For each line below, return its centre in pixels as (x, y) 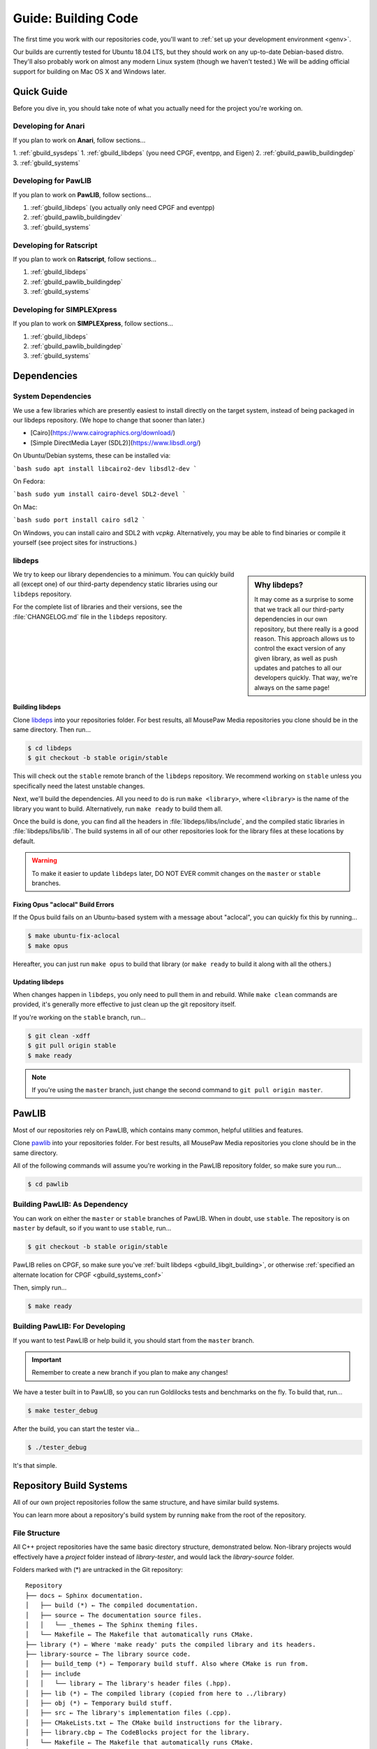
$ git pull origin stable (72, 1046)
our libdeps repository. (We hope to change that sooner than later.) (109, 420)
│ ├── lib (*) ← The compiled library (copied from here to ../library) (156, 1693)
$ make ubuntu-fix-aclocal (74, 936)
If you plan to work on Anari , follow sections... (79, 140)
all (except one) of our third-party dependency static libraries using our (115, 584)
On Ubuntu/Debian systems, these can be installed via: (92, 455)
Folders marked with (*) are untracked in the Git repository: (98, 1569)
